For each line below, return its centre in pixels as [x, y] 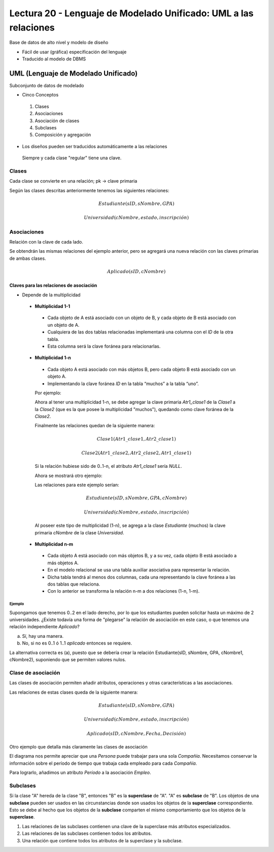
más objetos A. [63, 563]
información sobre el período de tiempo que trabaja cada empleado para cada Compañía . [103, 763]
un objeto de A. [63, 325]
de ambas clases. [28, 258]
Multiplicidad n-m [54, 544]
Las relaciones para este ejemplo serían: [77, 485]
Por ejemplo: [48, 393]
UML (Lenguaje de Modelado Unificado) [74, 73]
